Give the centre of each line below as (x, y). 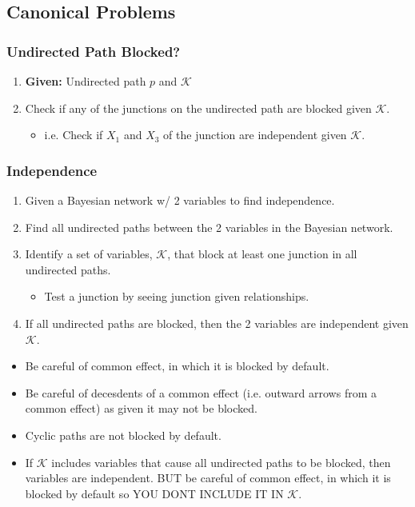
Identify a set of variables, (89, 254)
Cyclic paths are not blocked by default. (123, 435)
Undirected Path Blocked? (94, 51)
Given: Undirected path (86, 81)
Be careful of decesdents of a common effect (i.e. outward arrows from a (201, 392)
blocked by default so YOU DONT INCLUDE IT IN (154, 493)
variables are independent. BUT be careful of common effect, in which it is (208, 478)
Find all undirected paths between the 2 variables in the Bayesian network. (209, 227)
